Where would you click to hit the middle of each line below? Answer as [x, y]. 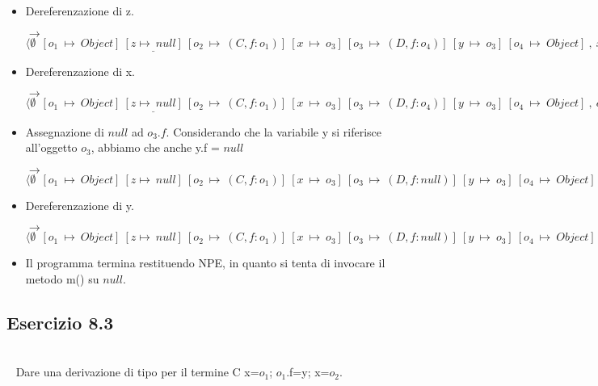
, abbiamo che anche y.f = [155, 147]
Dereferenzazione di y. [80, 205]
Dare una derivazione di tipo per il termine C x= [137, 372]
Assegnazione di [65, 131]
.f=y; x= [308, 372]
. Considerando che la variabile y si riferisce [274, 131]
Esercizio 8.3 [60, 322]
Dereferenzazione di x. [80, 71]
